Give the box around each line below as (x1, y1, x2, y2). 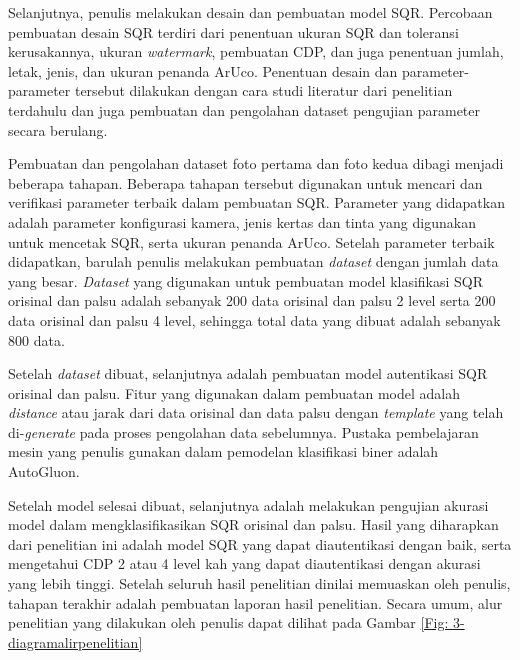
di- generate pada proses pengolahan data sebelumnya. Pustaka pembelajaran (8, 421, 479, 442)
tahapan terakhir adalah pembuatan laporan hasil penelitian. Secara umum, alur (8, 592, 503, 613)
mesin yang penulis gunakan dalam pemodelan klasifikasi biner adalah (8, 441, 439, 462)
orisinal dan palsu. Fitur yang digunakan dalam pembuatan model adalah (8, 382, 461, 403)
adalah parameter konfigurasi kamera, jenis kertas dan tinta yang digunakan (8, 211, 476, 232)
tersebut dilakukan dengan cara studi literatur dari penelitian (74, 80, 453, 101)
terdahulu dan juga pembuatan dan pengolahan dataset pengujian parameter (8, 99, 481, 120)
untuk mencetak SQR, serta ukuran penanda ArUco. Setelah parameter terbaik (8, 231, 495, 252)
